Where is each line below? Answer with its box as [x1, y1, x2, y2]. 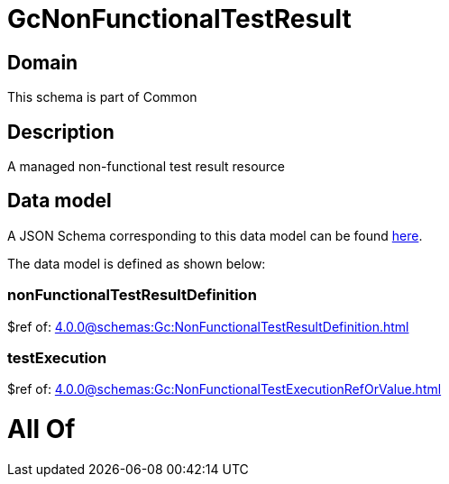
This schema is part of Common [7, 89, 197, 105]
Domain [7, 50, 78, 74]
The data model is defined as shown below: [7, 255, 266, 271]
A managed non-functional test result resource [7, 159, 285, 175]
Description [7, 120, 115, 143]
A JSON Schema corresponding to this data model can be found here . [7, 227, 423, 243]
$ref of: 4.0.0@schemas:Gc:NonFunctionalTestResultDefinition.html [7, 318, 409, 334]
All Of [7, 414, 76, 445]
